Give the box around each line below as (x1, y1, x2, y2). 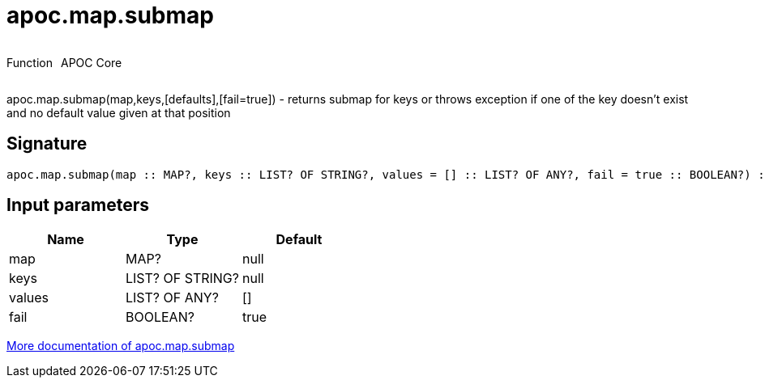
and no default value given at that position (6, 105, 231, 120)
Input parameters (6, 195, 150, 216)
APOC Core (60, 55, 122, 70)
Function (6, 55, 53, 70)
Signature (6, 133, 88, 154)
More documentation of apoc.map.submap (6, 339, 235, 353)
